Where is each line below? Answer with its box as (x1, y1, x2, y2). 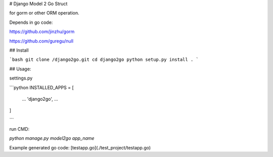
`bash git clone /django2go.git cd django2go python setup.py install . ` (9, 57, 199, 63)
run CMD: (9, 126, 30, 132)
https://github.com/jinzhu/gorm (9, 28, 75, 35)
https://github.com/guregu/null (9, 38, 73, 44)
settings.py (9, 75, 33, 81)
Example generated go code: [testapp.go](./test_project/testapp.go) (9, 144, 151, 150)
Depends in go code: (9, 19, 53, 25)
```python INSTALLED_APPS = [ (9, 84, 74, 91)
